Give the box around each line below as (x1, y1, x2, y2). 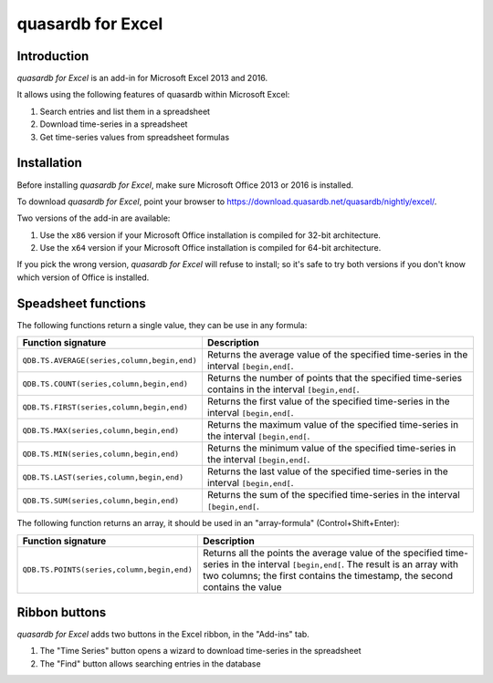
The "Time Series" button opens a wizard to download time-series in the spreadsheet (39, 646, 362, 657)
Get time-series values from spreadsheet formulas (39, 131, 230, 142)
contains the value (202, 580, 282, 593)
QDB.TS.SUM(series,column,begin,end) (22, 495, 180, 505)
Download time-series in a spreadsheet (39, 119, 188, 129)
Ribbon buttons (16, 605, 107, 620)
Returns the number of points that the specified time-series (206, 372, 463, 385)
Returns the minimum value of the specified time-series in (206, 442, 456, 455)
